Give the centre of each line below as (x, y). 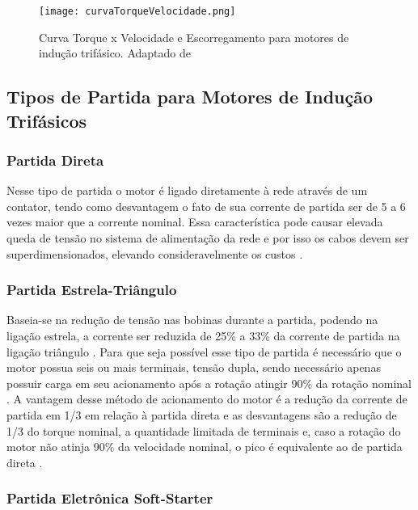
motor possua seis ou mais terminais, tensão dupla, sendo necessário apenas (194, 367)
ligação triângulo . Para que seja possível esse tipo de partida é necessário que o (204, 351)
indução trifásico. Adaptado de (115, 53)
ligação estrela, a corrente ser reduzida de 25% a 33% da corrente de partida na (203, 336)
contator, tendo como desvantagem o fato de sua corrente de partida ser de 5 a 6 (206, 206)
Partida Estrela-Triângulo (92, 290)
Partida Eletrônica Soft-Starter (110, 498)
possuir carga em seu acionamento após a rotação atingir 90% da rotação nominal (209, 383)
